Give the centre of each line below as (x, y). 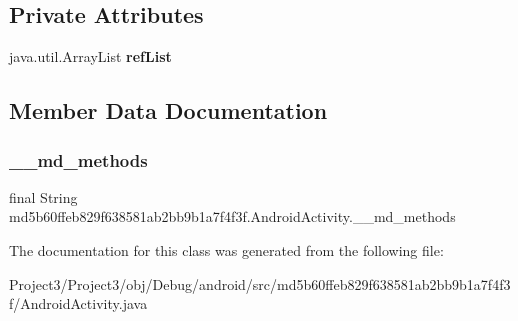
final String (43, 196)
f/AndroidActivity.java (78, 303)
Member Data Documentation (168, 110)
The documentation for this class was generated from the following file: (226, 249)
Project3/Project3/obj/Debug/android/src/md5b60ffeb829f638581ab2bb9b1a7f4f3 (260, 283)
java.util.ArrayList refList (90, 56)
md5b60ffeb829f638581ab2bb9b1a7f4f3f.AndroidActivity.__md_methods (232, 216)
